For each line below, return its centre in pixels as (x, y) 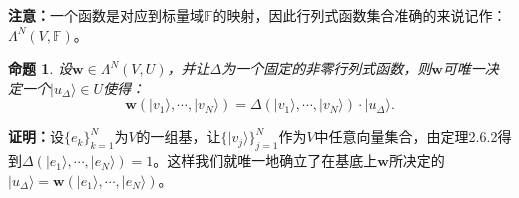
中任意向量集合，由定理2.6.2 (406, 136)
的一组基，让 (178, 136)
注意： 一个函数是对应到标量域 (106, 15)
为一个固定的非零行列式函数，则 (326, 68)
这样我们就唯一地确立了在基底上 (272, 160)
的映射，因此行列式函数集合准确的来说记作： (359, 15)
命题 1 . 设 (40, 68)
